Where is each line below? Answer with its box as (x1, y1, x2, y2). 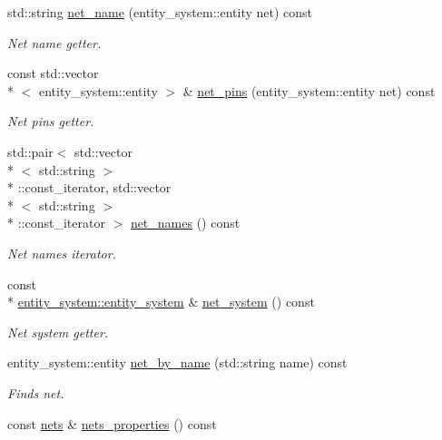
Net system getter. (7, 322, 109, 341)
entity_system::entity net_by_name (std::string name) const (7, 353, 348, 372)
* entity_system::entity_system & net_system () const (7, 292, 315, 311)
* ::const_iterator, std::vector (7, 178, 172, 197)
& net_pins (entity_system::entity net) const (182, 81, 436, 100)
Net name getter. (7, 33, 102, 52)
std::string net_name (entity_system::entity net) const (7, 3, 313, 21)
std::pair (7, 142, 54, 161)
